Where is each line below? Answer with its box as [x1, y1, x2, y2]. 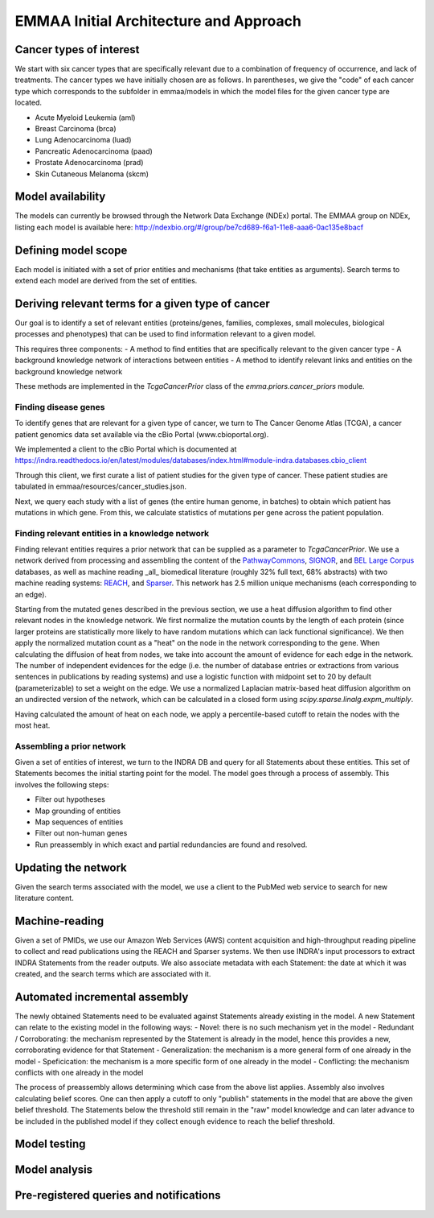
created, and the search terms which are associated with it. [14, 969, 211, 979]
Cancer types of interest [14, 43, 140, 56]
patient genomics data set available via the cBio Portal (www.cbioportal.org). [14, 429, 269, 439]
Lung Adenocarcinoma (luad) [35, 135, 132, 145]
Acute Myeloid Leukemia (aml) [35, 113, 136, 122]
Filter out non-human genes [35, 828, 128, 838]
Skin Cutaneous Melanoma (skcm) [35, 169, 149, 179]
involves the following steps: [14, 779, 109, 789]
